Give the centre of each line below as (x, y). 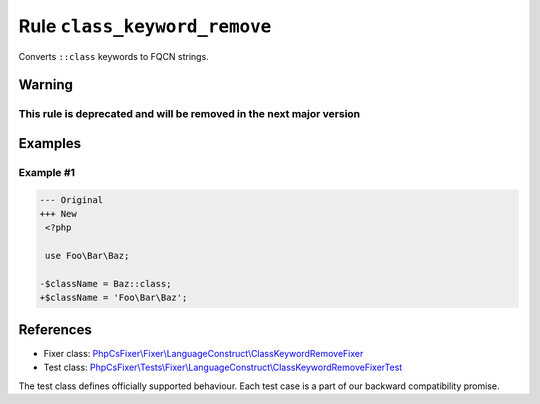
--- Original (71, 199)
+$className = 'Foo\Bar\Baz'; (113, 298)
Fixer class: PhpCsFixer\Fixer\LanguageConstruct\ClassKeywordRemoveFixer (203, 353)
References (55, 329)
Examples (50, 143)
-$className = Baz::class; (105, 284)
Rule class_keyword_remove (145, 26)
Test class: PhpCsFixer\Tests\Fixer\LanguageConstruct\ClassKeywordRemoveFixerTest (223, 367)
